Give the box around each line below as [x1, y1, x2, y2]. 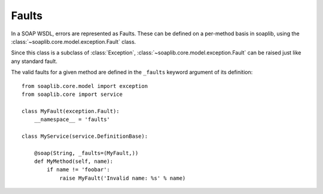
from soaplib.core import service [22, 90, 123, 98]
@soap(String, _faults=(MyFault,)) [33, 150, 139, 156]
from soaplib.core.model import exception [22, 83, 148, 89]
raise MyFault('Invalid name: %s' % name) [59, 174, 186, 181]
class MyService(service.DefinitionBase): [22, 132, 148, 140]
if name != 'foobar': [47, 166, 111, 173]
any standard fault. [11, 57, 58, 65]
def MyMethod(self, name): [33, 158, 114, 165]
